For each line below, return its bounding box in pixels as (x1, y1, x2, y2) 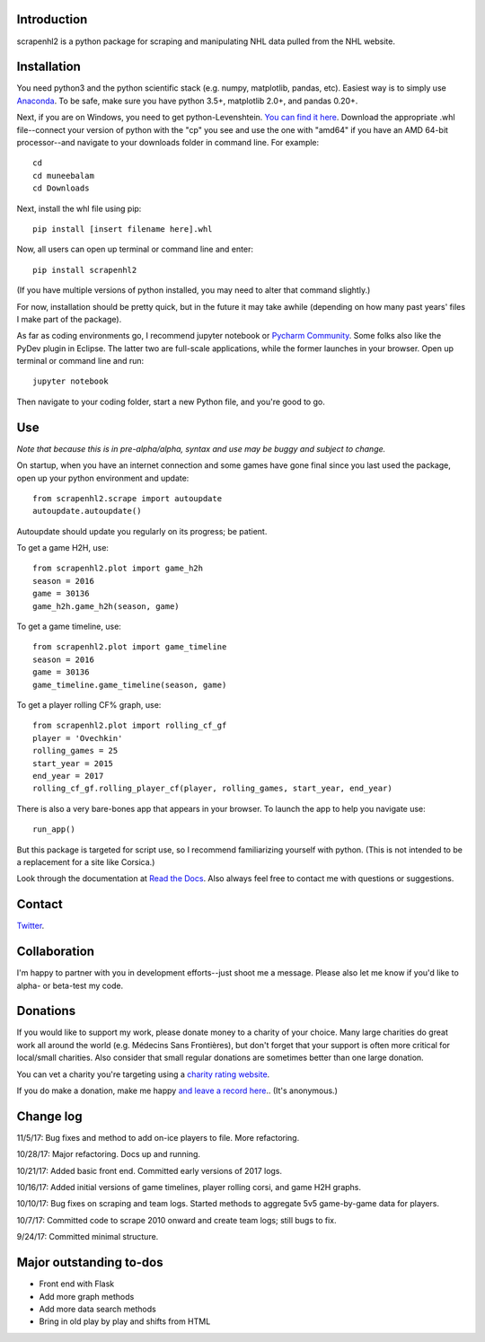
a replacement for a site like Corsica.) (16, 856, 155, 867)
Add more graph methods (39, 1291, 135, 1302)
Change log (16, 1108, 83, 1124)
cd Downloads (32, 183, 90, 193)
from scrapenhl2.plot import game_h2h (32, 563, 204, 574)
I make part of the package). (16, 313, 122, 324)
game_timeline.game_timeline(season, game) (32, 679, 227, 690)
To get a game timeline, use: (16, 621, 121, 632)
